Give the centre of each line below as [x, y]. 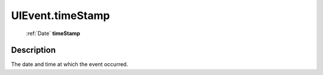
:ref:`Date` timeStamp [53, 33]
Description [33, 50]
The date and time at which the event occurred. [70, 64]
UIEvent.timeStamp [60, 15]
